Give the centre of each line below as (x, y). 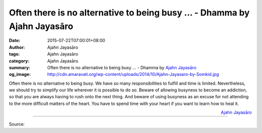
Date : (15, 41)
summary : (20, 67)
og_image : (20, 74)
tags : (14, 54)
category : (19, 61)
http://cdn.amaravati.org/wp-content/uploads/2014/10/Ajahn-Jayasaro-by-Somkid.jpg (133, 74)
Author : (17, 47)
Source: (17, 124)
